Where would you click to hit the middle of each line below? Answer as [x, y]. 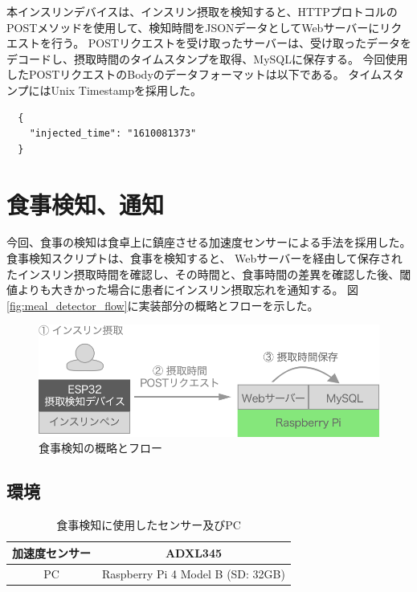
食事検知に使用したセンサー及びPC [149, 525]
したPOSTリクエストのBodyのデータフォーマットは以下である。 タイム [194, 74]
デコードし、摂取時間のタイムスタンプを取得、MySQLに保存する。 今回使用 [207, 58]
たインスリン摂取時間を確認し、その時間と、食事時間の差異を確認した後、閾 [209, 274]
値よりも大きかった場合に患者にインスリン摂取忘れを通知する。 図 [183, 290]
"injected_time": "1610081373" [113, 134]
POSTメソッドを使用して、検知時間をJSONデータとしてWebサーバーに [193, 27]
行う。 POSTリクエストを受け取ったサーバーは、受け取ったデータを [231, 43]
